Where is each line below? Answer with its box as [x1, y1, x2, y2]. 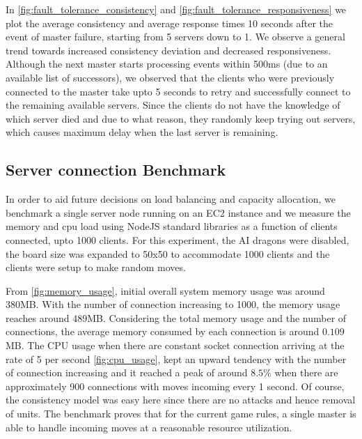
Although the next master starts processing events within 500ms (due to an [6, 56, 328, 71]
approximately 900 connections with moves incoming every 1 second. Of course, [6, 378, 345, 393]
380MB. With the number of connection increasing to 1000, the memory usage [6, 297, 340, 311]
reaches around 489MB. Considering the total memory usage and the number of [6, 310, 347, 325]
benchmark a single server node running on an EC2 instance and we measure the [6, 205, 351, 219]
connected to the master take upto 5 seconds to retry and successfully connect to [6, 84, 351, 98]
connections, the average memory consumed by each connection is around [6, 324, 320, 339]
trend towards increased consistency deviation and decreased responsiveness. [6, 43, 331, 57]
